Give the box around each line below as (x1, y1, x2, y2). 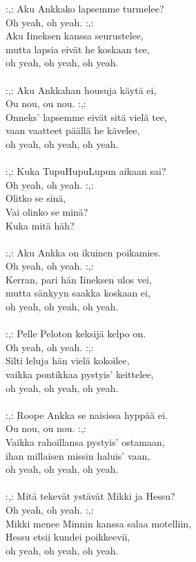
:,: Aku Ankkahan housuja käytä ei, (6, 82, 157, 97)
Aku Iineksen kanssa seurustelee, (6, 28, 144, 43)
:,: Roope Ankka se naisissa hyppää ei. (6, 407, 168, 422)
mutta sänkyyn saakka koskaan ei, (6, 285, 150, 300)
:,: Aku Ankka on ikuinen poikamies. (6, 245, 161, 259)
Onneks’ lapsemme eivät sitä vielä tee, (6, 109, 167, 124)
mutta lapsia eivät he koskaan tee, (6, 41, 150, 56)
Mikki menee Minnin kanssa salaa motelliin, (6, 516, 191, 530)
